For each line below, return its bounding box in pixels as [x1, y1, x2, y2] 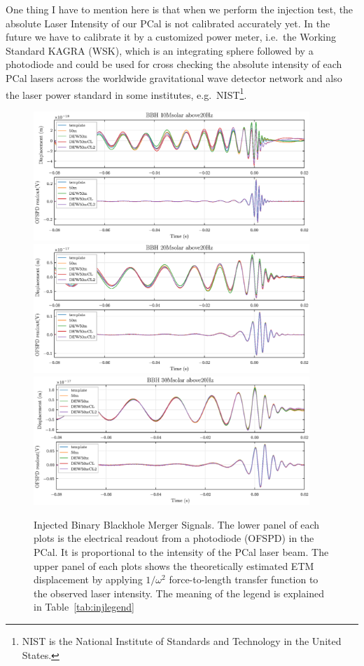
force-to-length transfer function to [169, 572, 318, 587]
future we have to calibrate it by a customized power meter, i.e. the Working [6, 29, 336, 44]
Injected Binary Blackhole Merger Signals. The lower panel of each [34, 517, 320, 531]
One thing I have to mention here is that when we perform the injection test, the [6, 2, 353, 16]
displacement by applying [34, 572, 143, 587]
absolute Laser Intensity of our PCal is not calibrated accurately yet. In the [6, 15, 330, 30]
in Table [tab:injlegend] [34, 599, 134, 614]
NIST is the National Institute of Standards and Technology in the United [22, 633, 342, 648]
